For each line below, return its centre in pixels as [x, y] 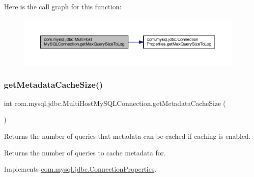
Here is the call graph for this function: [63, 6]
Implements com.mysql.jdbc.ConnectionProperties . [80, 169]
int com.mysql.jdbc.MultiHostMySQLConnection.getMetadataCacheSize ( [115, 103]
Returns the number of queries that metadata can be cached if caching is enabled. [127, 136]
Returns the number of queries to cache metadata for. [85, 152]
